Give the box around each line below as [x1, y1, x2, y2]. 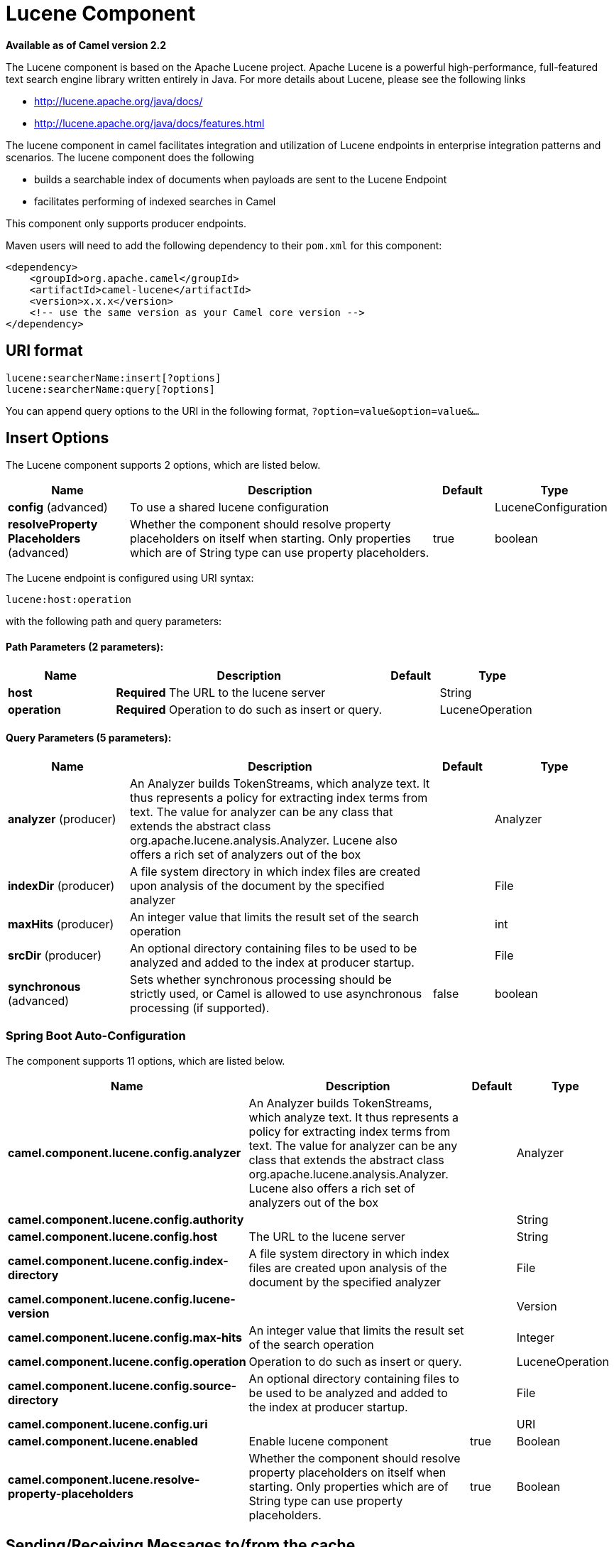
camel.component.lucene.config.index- [8, 1253, 229, 1268]
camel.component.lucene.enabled [8, 1433, 198, 1448]
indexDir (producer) [8, 878, 115, 893]
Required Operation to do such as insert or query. [116, 702, 383, 717]
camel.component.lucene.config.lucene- [8, 1291, 236, 1306]
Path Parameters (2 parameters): [6, 641, 164, 653]
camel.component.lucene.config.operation [8, 1354, 246, 1369]
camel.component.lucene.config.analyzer [8, 1145, 241, 1160]
